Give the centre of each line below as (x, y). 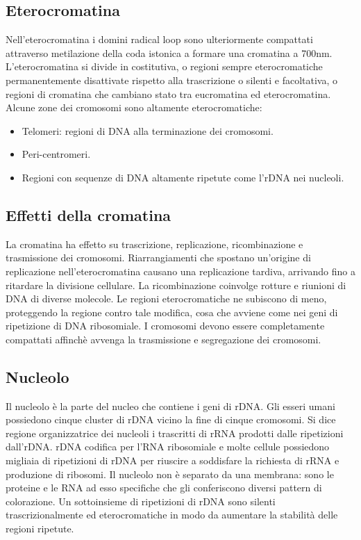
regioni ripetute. (40, 529)
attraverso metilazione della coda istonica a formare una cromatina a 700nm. (169, 52)
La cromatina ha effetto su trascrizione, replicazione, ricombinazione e (154, 244)
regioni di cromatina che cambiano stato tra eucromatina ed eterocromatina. (168, 93)
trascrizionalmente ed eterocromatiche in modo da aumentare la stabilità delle (172, 515)
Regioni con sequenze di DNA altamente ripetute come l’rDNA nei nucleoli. (183, 177)
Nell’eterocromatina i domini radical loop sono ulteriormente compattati (159, 39)
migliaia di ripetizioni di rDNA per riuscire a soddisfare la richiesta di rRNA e (173, 460)
